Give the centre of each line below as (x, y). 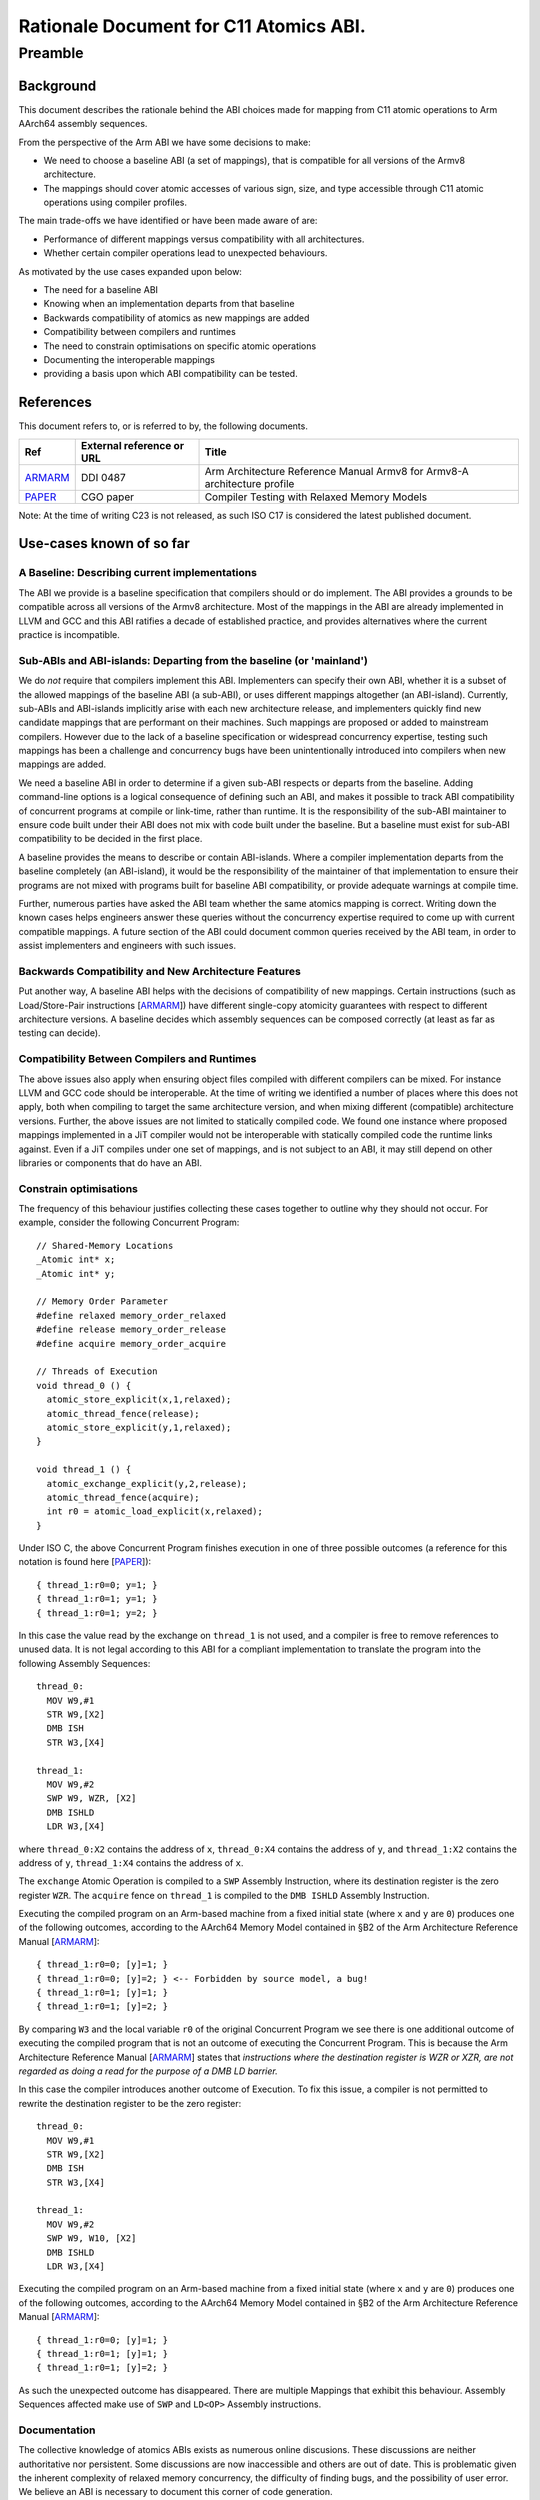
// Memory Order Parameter (102, 1301)
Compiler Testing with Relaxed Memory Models (316, 497)
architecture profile (249, 483)
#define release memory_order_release (131, 1329)
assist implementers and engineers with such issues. (127, 946)
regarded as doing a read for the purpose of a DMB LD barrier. (148, 2071)
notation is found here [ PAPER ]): (85, 1562)
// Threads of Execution (97, 1371)
